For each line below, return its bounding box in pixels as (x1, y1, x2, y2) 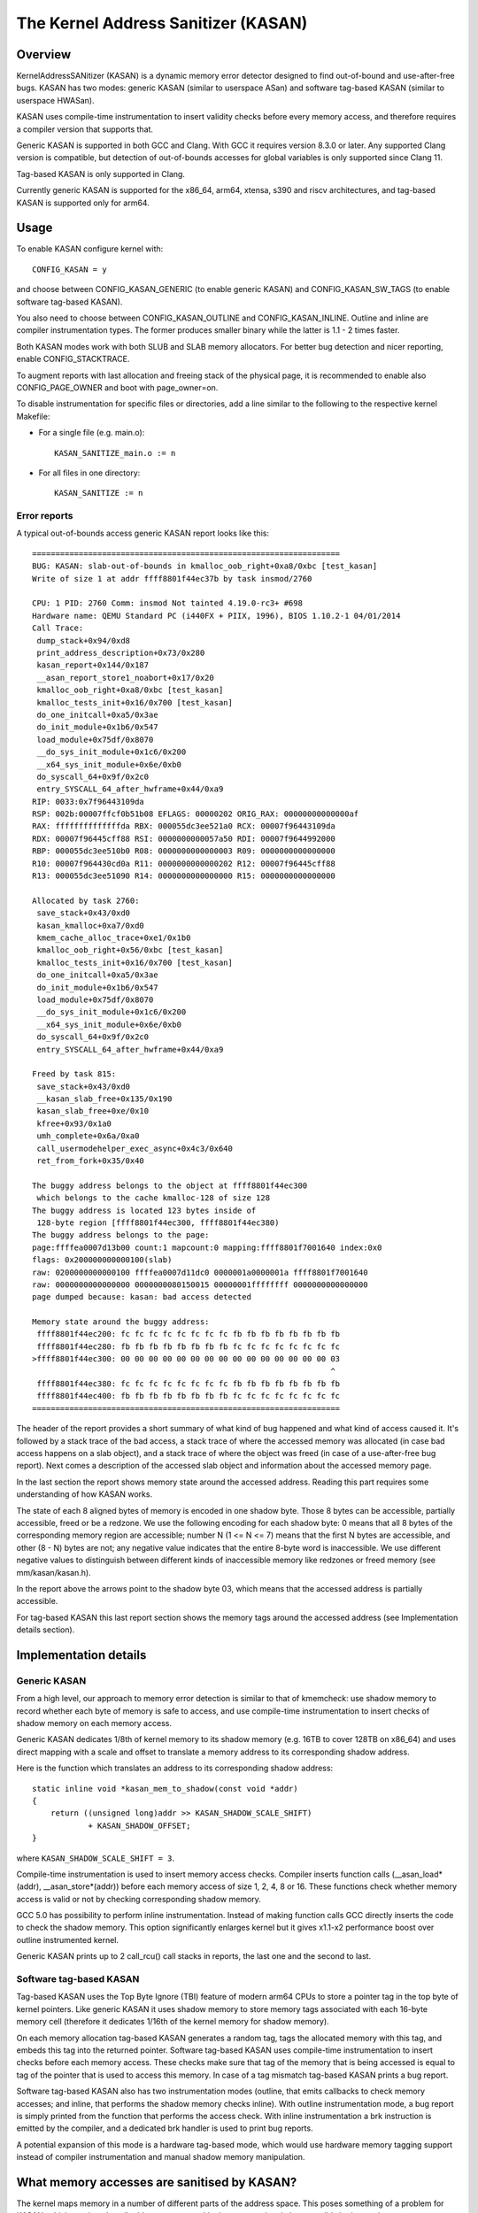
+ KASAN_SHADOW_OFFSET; (88, 1820, 191, 1831)
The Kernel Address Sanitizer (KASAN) (16, 13, 308, 33)
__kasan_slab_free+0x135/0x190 (36, 1094, 173, 1104)
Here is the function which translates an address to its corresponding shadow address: (16, 1762, 334, 1774)
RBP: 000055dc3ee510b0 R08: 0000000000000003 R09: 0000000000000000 (32, 846, 335, 856)
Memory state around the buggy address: (32, 1317, 210, 1327)
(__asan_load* (391, 1869, 443, 1879)
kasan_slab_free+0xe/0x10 (36, 1106, 150, 1116)
